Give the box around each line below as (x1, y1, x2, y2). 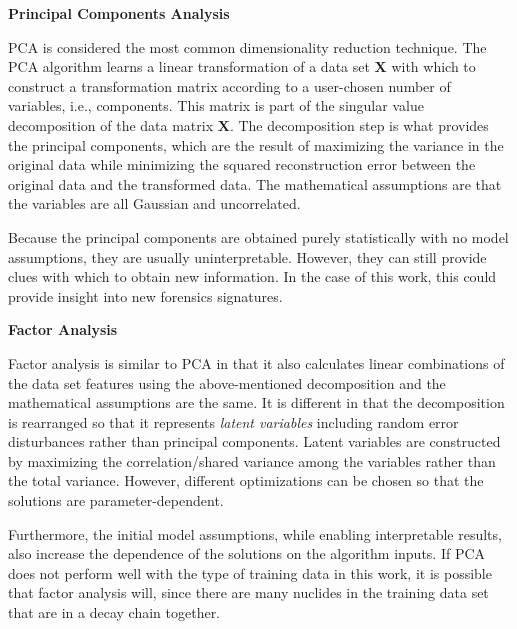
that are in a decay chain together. (8, 602, 221, 623)
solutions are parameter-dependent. (8, 490, 224, 511)
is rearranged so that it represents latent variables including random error (8, 411, 459, 432)
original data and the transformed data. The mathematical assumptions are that (8, 173, 502, 194)
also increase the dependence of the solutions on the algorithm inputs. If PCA (8, 543, 486, 564)
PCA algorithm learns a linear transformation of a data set (8, 56, 370, 77)
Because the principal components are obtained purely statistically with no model (8, 226, 509, 247)
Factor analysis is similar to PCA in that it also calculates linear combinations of (8, 352, 505, 373)
